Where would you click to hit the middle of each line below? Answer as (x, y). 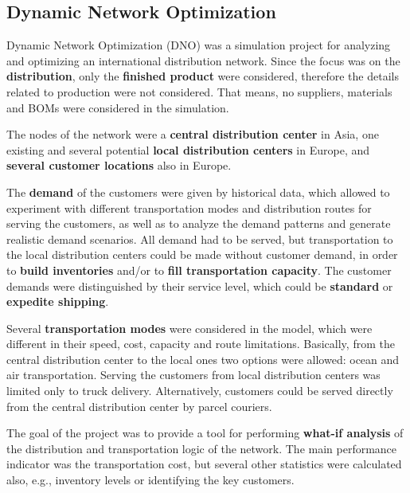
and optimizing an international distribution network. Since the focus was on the (203, 60)
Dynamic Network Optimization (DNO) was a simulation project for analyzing (199, 45)
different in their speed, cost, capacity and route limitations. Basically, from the (201, 344)
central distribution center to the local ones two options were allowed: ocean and (203, 359)
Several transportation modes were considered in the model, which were (189, 328)
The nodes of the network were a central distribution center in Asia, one (193, 134)
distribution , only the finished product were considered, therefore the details (203, 76)
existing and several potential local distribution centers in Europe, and (188, 149)
